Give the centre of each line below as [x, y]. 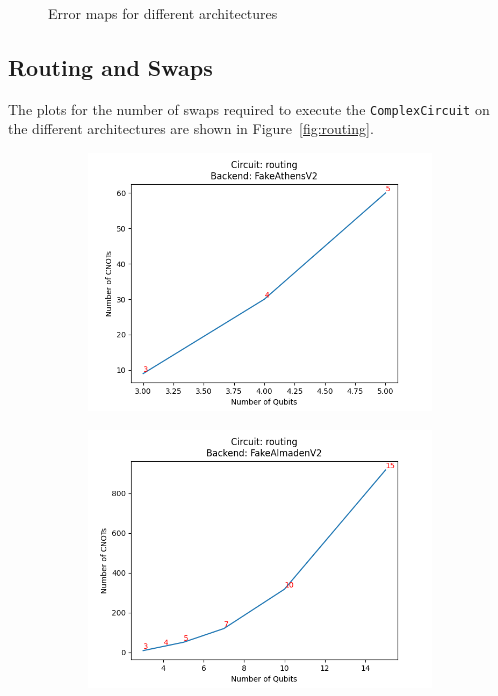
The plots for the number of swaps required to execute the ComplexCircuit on [249, 108]
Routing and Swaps [110, 66]
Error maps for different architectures [163, 13]
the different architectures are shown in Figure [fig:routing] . [191, 128]
